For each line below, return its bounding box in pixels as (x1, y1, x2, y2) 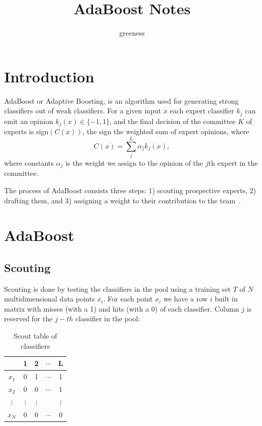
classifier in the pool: (75, 313, 140, 324)
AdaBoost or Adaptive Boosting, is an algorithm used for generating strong (4, 95, 239, 106)
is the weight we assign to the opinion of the (65, 157, 203, 168)
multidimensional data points (4, 293, 95, 304)
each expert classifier (170, 105, 235, 116)
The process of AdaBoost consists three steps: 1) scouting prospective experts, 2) (4, 185, 256, 195)
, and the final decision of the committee (109, 115, 236, 126)
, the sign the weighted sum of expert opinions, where (82, 126, 249, 137)
